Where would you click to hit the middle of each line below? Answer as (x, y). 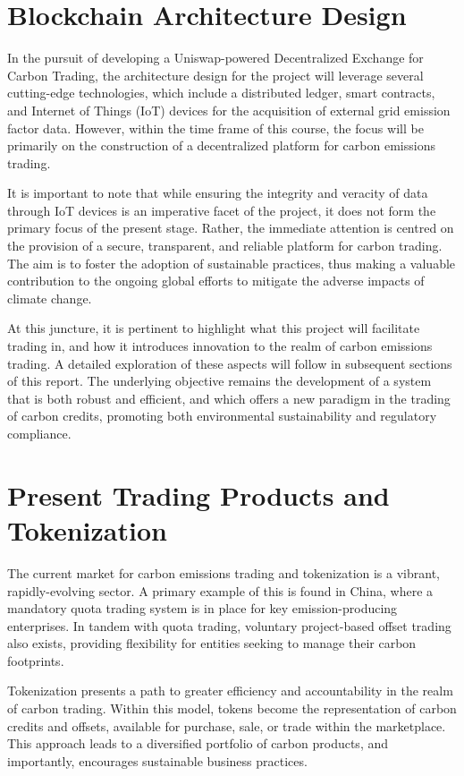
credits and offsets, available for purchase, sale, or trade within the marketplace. (227, 725)
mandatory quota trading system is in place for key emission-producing (202, 608)
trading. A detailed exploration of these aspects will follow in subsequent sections (230, 363)
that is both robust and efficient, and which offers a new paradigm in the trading (229, 398)
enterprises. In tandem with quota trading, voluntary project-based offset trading (229, 625)
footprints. (36, 660)
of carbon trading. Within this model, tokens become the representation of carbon (232, 708)
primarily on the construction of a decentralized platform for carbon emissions (221, 145)
